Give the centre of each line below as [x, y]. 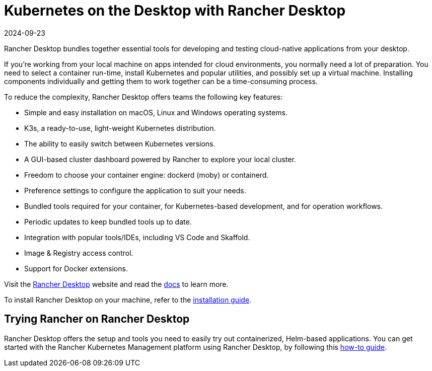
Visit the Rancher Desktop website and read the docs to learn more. [116, 284]
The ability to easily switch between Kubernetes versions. [120, 143]
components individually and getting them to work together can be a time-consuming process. [161, 81]
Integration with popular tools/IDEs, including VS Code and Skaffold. [137, 237]
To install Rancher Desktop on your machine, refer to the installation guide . [128, 300]
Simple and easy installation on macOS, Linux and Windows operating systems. [156, 112]
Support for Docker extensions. [76, 268]
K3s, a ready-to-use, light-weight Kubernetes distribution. [120, 128]
